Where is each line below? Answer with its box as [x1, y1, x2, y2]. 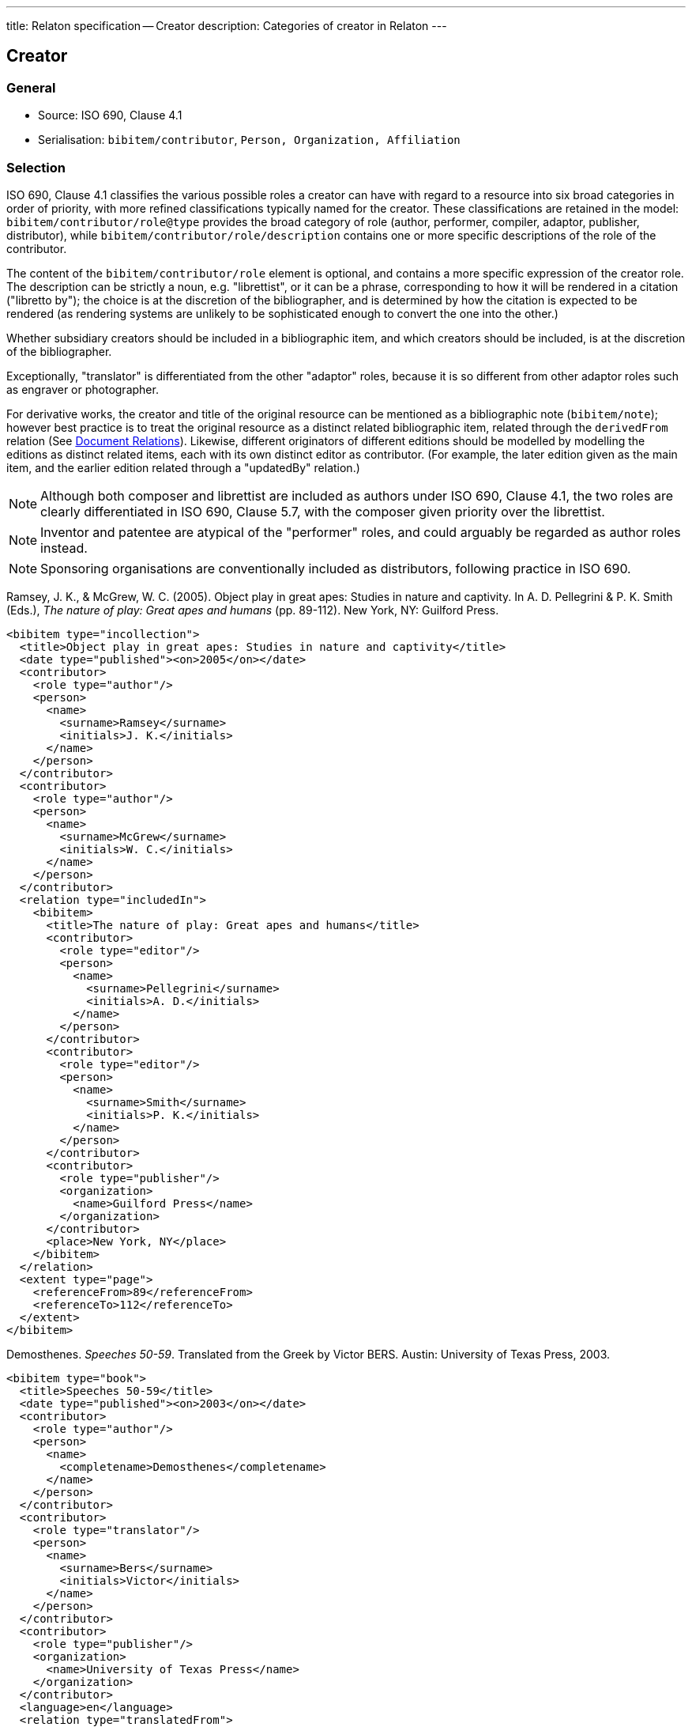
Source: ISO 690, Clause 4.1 [38, 108, 182, 123]
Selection [6, 159, 66, 176]
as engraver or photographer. [6, 382, 159, 396]
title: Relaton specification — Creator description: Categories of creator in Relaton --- [6, 19, 447, 32]
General [6, 79, 56, 96]
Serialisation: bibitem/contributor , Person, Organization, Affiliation [38, 133, 461, 147]
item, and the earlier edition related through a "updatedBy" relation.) [6, 460, 360, 474]
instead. [40, 539, 88, 556]
